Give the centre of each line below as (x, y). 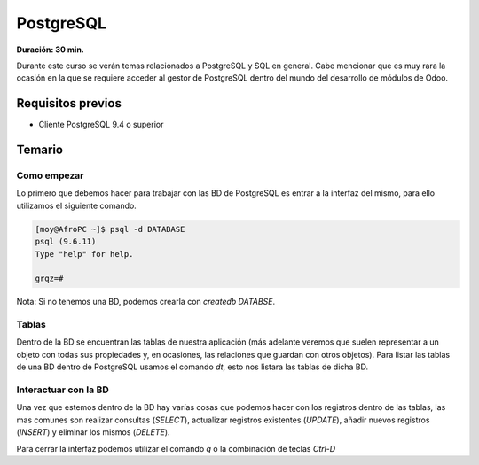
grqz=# (49, 279)
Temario (40, 150)
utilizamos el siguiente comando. (76, 205)
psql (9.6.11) (66, 242)
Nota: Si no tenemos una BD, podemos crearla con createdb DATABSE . (146, 302)
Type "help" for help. (84, 254)
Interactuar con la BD (63, 390)
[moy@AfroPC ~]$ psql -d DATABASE (110, 229)
